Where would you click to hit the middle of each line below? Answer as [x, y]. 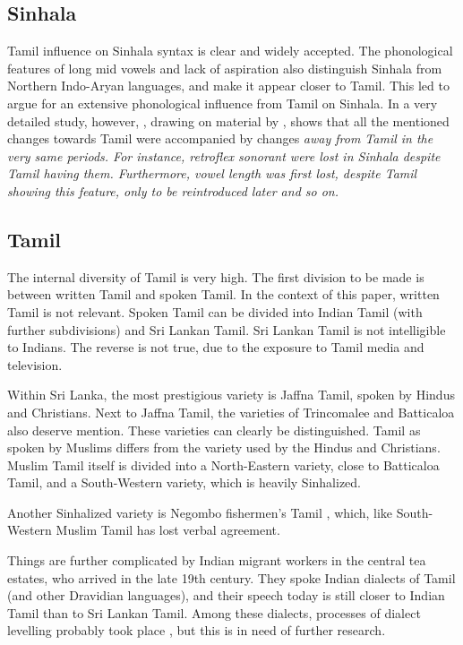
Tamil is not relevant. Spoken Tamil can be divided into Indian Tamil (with [215, 311]
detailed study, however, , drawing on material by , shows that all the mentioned [228, 120]
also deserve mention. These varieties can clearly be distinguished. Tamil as [214, 430]
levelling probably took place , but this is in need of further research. [197, 630]
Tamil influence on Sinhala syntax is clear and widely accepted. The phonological [230, 51]
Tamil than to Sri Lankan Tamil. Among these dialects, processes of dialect [214, 612]
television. [35, 364]
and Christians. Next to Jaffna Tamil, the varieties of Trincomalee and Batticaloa [231, 412]
